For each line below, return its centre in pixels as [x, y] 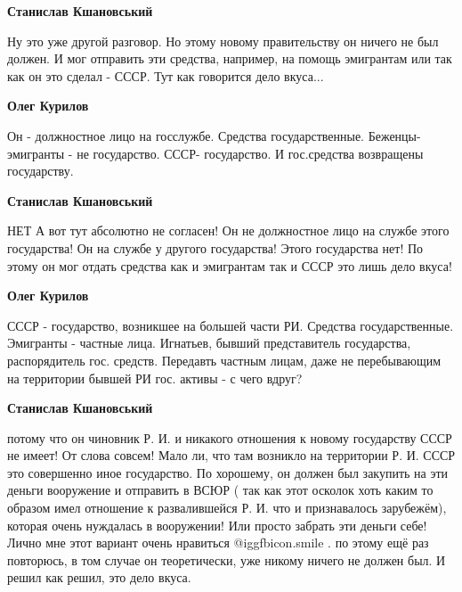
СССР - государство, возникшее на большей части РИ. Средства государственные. [231, 325]
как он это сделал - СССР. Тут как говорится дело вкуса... [166, 75]
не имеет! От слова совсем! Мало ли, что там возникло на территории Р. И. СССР [231, 455]
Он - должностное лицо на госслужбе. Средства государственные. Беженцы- [214, 135]
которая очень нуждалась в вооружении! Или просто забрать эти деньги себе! [217, 525]
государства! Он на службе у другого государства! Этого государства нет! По [215, 247]
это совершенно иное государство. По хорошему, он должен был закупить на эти [228, 472]
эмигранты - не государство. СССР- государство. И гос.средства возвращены [215, 153]
